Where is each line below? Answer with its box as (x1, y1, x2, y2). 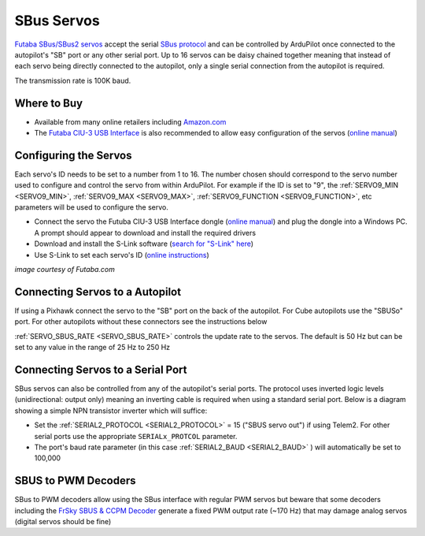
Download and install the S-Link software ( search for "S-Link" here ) (34, 239, 254, 248)
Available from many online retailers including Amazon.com (34, 117, 227, 126)
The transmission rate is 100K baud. (14, 76, 131, 85)
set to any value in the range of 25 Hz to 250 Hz (14, 343, 171, 352)
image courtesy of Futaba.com (14, 265, 116, 274)
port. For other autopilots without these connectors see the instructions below (14, 317, 268, 326)
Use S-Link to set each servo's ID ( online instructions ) (34, 250, 209, 259)
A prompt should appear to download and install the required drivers (34, 228, 256, 237)
